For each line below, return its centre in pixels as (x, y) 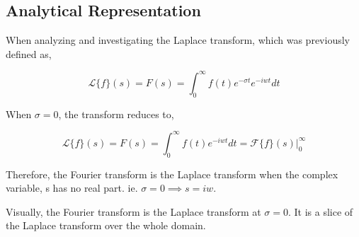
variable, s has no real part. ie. (72, 188)
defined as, (29, 53)
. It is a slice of (321, 211)
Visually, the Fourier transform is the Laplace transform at (133, 211)
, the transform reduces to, (116, 114)
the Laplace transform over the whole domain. (106, 225)
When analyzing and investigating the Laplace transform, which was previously (178, 40)
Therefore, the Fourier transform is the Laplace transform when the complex (172, 174)
